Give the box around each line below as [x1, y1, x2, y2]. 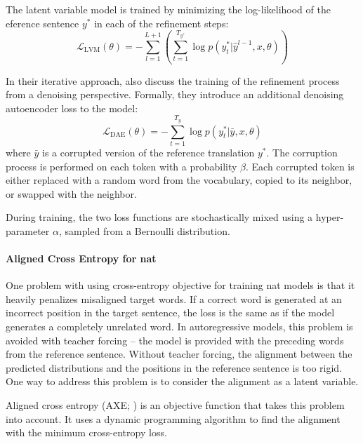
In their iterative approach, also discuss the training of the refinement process [6, 73, 340, 88]
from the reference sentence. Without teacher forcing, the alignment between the [6, 347, 352, 361]
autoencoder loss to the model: [6, 100, 138, 115]
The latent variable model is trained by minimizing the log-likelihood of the [6, 2, 331, 16]
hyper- [315, 210, 344, 224]
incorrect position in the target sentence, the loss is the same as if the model [6, 305, 335, 320]
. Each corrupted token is [246, 159, 355, 173]
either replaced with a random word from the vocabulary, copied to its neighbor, [6, 173, 352, 187]
